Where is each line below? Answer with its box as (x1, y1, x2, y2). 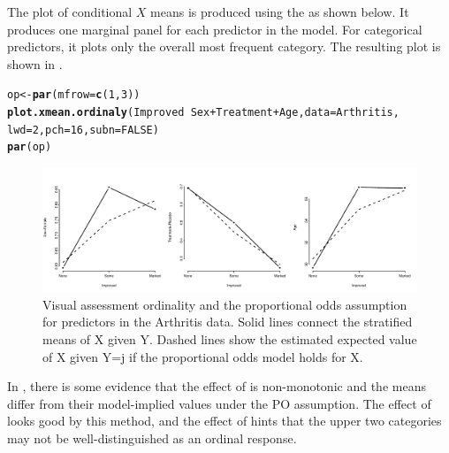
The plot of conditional (7, 3, 133, 20)
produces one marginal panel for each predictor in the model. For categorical (7, 19, 422, 38)
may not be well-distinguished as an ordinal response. (7, 428, 297, 447)
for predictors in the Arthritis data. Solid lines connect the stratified (42, 312, 413, 331)
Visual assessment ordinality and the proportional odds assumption (42, 295, 407, 313)
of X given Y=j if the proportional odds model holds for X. (42, 347, 363, 365)
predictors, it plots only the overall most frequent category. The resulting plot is (7, 37, 441, 56)
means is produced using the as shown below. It (150, 3, 409, 20)
